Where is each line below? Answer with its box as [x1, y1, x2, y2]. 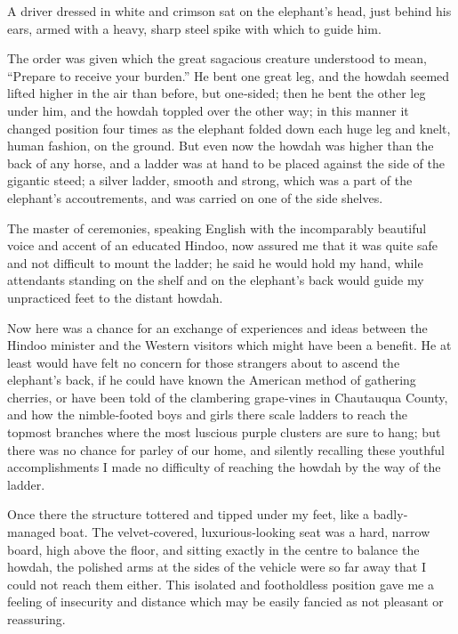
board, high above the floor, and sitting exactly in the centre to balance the [7, 540, 420, 558]
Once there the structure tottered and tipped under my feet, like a [7, 505, 370, 524]
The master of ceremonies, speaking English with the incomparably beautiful [7, 218, 427, 237]
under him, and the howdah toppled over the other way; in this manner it [7, 101, 409, 119]
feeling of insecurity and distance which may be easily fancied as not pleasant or [7, 592, 444, 611]
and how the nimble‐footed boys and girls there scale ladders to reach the [7, 405, 408, 424]
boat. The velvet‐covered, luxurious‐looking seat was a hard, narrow [60, 523, 430, 541]
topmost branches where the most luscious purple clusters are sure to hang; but [7, 423, 441, 442]
